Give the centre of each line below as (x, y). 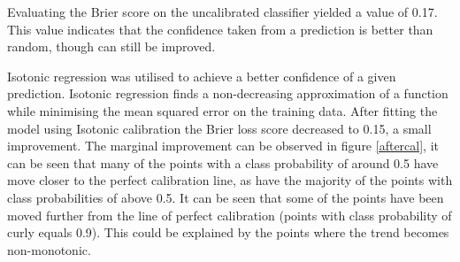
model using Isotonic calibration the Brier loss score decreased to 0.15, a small (219, 128)
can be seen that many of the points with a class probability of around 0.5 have (223, 162)
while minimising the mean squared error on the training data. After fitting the (222, 110)
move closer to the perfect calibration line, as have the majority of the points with (230, 180)
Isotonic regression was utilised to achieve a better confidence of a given (202, 76)
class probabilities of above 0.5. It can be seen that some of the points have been (226, 197)
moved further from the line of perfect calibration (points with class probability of (230, 215)
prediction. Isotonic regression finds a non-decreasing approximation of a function (228, 93)
